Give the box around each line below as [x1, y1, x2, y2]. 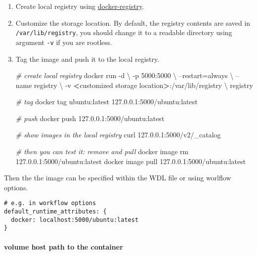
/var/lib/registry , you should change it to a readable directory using [15, 27, 232, 38]
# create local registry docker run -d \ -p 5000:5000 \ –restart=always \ [15, 70, 234, 81]
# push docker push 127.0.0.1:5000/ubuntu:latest [15, 113, 165, 123]
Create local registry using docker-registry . [15, 1, 144, 11]
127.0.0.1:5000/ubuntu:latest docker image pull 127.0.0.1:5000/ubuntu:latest [15, 156, 246, 166]
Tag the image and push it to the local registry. [15, 53, 160, 64]
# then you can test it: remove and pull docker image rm [15, 146, 189, 157]
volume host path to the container [4, 241, 123, 252]
